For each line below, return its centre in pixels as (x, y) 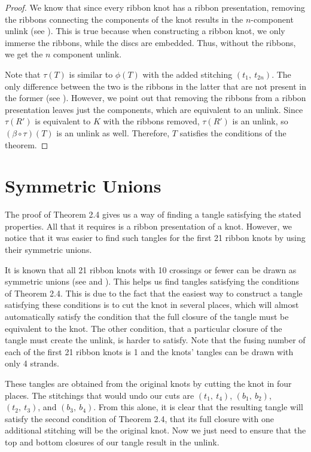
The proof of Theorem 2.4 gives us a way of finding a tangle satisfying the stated (153, 214)
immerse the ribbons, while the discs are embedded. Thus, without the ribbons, (150, 42)
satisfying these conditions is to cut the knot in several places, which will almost (152, 305)
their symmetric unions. (48, 250)
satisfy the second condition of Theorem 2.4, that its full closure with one (140, 418)
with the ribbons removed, (151, 121)
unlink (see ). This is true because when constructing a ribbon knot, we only (145, 31)
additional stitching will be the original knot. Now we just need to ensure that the (155, 430)
